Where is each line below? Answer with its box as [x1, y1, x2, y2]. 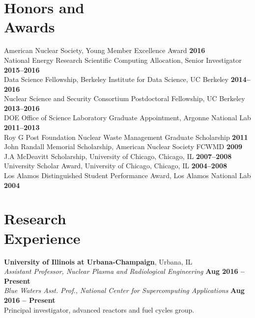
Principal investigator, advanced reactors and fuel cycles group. [4, 304, 195, 315]
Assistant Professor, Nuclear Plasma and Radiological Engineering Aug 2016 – [4, 266, 245, 276]
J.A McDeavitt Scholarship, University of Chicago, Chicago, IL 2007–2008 [4, 151, 232, 161]
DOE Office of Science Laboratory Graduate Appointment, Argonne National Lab [4, 112, 251, 123]
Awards [4, 17, 55, 37]
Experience [4, 228, 81, 248]
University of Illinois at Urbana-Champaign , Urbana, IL [4, 256, 193, 266]
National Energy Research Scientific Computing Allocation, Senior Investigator [4, 54, 242, 65]
